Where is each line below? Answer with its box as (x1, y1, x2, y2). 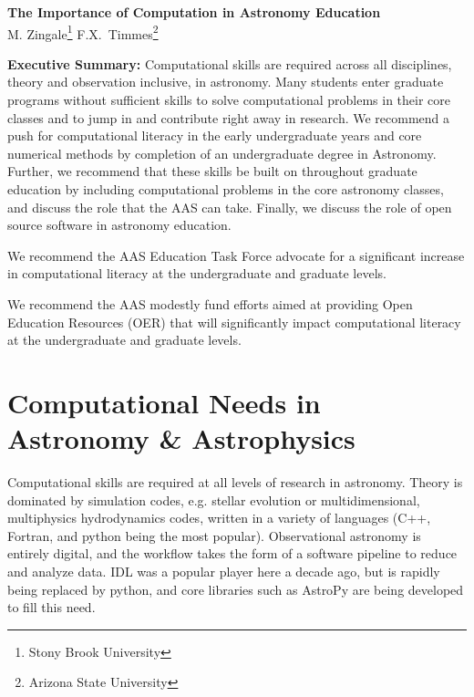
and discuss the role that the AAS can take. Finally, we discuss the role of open (7, 197, 452, 216)
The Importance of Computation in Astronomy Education (7, 3, 381, 21)
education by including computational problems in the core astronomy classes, (7, 180, 444, 198)
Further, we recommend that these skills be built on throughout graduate (7, 161, 417, 181)
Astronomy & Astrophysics (7, 420, 355, 457)
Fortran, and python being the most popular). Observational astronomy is (7, 525, 421, 545)
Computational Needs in (7, 383, 321, 421)
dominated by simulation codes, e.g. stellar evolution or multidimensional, (7, 490, 420, 509)
